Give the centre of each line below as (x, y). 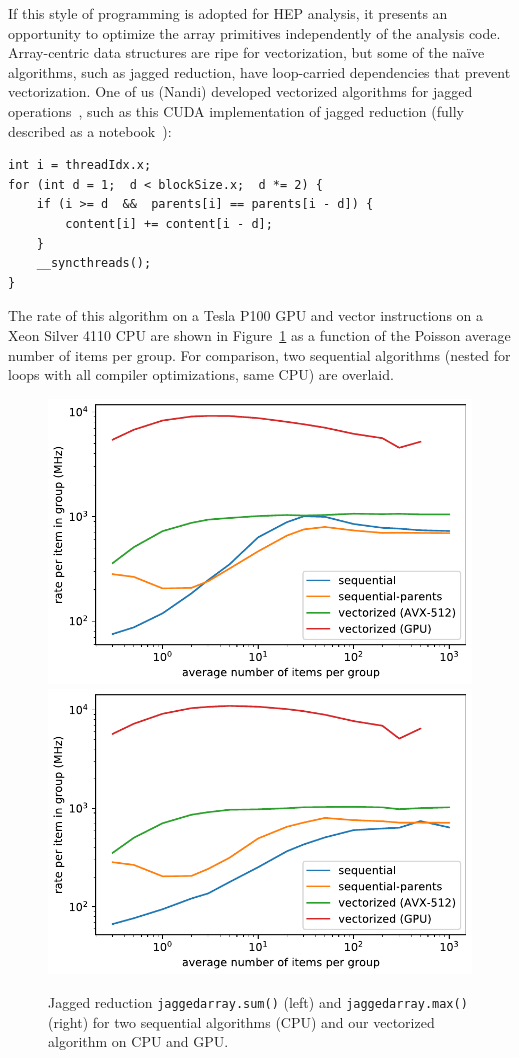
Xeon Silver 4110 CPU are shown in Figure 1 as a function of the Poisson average (259, 334)
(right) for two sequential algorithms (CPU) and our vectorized (241, 1021)
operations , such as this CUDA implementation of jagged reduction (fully (236, 110)
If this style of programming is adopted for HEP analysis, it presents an (228, 13)
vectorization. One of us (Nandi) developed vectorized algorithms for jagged (240, 91)
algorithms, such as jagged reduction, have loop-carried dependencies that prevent (259, 71)
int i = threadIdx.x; (80, 165)
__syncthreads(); (94, 263)
